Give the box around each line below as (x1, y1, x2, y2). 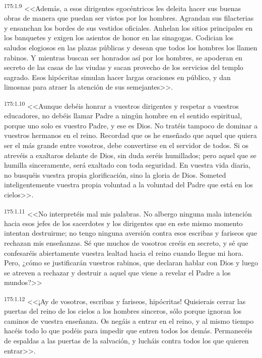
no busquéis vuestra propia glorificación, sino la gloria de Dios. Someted (4, 169, 226, 180)
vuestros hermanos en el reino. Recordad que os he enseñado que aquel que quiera (4, 130, 257, 140)
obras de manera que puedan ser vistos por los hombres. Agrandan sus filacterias (4, 13, 254, 23)
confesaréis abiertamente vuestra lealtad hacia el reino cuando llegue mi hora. (4, 247, 244, 258)
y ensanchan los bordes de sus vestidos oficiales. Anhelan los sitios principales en (4, 22, 253, 33)
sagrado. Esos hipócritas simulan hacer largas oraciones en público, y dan (4, 71, 231, 82)
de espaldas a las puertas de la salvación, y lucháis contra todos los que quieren (4, 335, 249, 346)
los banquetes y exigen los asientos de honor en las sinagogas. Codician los (4, 32, 234, 43)
